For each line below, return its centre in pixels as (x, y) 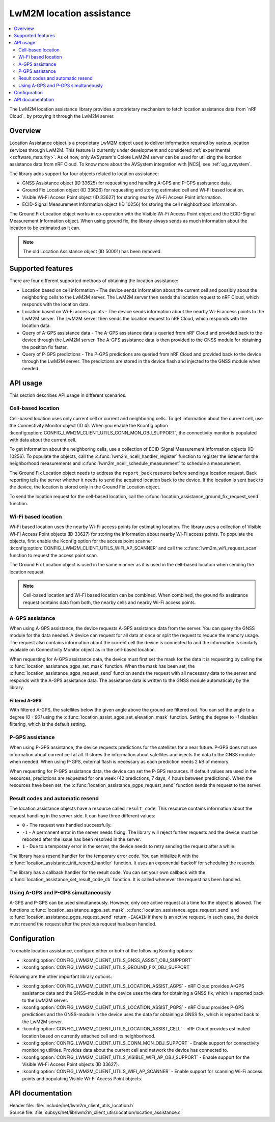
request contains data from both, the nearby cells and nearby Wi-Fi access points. (109, 602)
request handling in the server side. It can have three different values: (82, 815)
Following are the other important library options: (61, 977)
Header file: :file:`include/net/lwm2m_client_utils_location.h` (72, 1105)
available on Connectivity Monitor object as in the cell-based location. (83, 650)
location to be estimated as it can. (45, 228)
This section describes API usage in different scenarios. (68, 395)
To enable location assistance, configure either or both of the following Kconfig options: (101, 951)
